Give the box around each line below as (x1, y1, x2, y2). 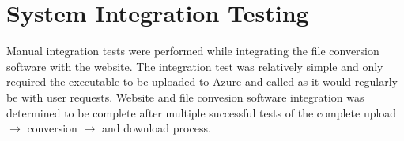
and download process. (101, 120, 211, 136)
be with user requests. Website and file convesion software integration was (6, 88, 364, 105)
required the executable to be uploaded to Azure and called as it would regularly (6, 73, 398, 90)
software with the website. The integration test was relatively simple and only (6, 58, 383, 74)
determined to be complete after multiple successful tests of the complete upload (6, 104, 397, 121)
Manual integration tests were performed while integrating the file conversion (6, 43, 379, 59)
